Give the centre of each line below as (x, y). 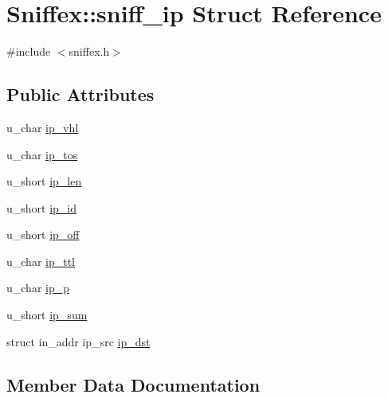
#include (29, 51)
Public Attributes (80, 94)
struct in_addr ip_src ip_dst (78, 341)
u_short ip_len (44, 181)
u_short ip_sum (47, 315)
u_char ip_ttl (41, 261)
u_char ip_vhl (43, 127)
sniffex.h (89, 51)
